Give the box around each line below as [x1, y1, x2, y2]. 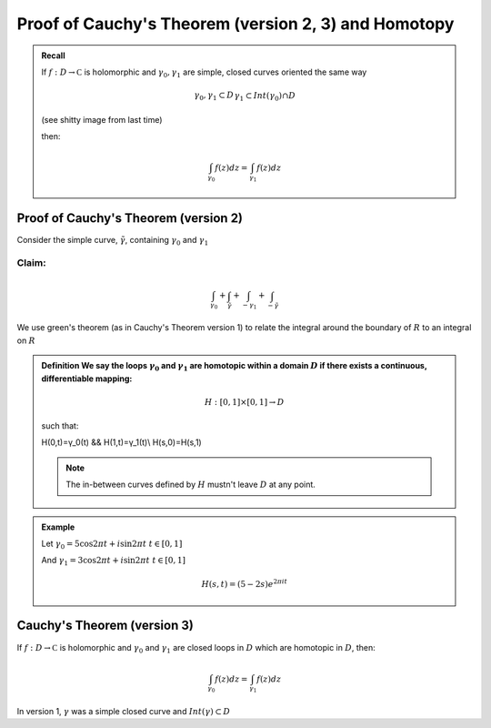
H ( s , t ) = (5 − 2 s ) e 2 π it [201, 577, 288, 589]
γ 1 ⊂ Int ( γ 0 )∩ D [234, 91, 296, 103]
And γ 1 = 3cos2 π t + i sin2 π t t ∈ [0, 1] [41, 555, 186, 568]
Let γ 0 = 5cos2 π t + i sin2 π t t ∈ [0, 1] [41, 538, 183, 551]
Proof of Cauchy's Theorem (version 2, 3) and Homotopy [16, 14, 455, 34]
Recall [41, 50, 65, 61]
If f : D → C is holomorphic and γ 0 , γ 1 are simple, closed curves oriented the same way [41, 66, 367, 79]
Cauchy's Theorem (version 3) [16, 618, 195, 633]
